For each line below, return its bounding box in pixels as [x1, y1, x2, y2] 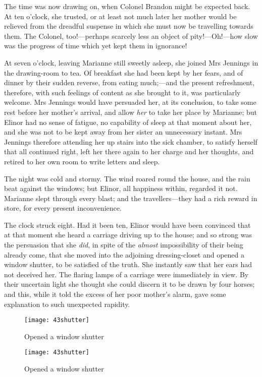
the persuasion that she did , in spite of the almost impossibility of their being [4, 239, 243, 250]
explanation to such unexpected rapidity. [4, 298, 130, 309]
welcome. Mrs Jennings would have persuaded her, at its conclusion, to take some [4, 97, 256, 107]
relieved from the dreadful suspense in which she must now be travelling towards [4, 21, 253, 31]
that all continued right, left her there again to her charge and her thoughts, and [4, 146, 254, 157]
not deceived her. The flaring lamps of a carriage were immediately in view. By [4, 269, 249, 279]
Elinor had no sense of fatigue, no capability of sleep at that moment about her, [4, 116, 252, 127]
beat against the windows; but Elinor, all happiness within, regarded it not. [4, 183, 238, 194]
